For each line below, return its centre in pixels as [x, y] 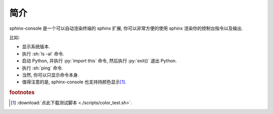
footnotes [22, 92]
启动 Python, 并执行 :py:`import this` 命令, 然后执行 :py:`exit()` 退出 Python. [99, 61]
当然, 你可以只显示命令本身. [51, 75]
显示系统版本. [36, 47]
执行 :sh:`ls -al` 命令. [43, 53]
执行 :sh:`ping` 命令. [42, 68]
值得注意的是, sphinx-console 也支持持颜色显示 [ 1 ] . [74, 82]
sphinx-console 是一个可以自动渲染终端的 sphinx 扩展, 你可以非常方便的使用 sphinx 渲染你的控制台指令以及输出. [126, 28]
